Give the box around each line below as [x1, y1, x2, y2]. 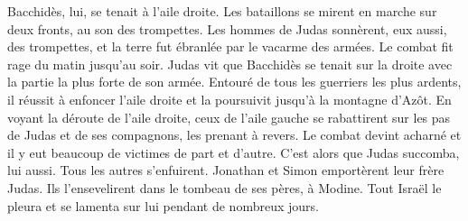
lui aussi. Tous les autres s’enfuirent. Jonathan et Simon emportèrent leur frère [7, 161, 445, 180]
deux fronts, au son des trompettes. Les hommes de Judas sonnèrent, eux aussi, [7, 19, 447, 38]
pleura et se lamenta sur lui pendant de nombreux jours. [7, 196, 319, 215]
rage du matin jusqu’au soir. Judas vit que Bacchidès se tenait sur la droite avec [7, 54, 453, 73]
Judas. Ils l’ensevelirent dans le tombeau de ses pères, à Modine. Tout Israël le [7, 178, 442, 197]
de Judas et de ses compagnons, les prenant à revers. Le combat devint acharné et [7, 125, 462, 144]
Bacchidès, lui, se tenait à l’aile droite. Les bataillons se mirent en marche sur [7, 2, 437, 20]
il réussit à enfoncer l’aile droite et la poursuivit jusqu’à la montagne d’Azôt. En [7, 89, 452, 108]
